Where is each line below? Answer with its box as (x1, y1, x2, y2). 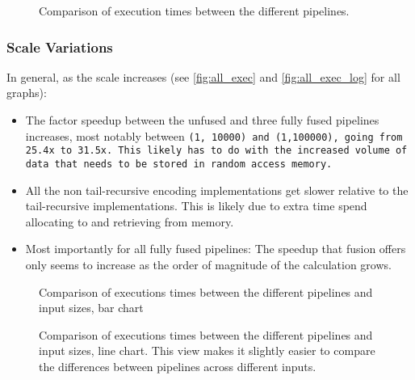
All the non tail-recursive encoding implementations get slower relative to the (25, 181, 409, 198)
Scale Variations (6, 36, 113, 57)
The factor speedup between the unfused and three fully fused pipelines (25, 112, 379, 128)
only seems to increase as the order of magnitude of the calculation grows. (25, 255, 392, 272)
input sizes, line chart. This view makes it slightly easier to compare (39, 342, 375, 359)
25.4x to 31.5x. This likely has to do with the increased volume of (25, 145, 408, 157)
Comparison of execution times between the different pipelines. (39, 2, 350, 19)
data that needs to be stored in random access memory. (25, 158, 333, 170)
